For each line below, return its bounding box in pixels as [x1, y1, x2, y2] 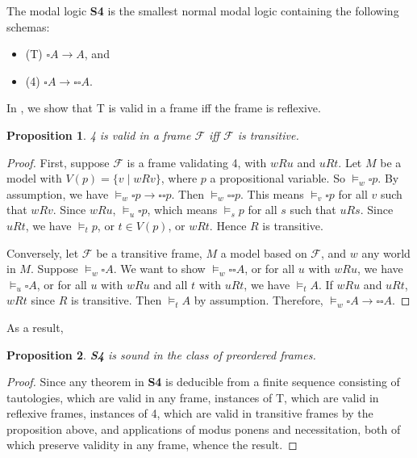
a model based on [220, 244, 307, 261]
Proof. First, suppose [6, 153, 110, 170]
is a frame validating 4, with [127, 153, 267, 170]
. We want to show [113, 260, 206, 277]
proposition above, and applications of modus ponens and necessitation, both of [6, 420, 401, 437]
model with [6, 170, 62, 187]
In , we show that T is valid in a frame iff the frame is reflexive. [6, 99, 321, 116]
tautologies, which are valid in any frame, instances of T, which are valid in [6, 389, 379, 405]
